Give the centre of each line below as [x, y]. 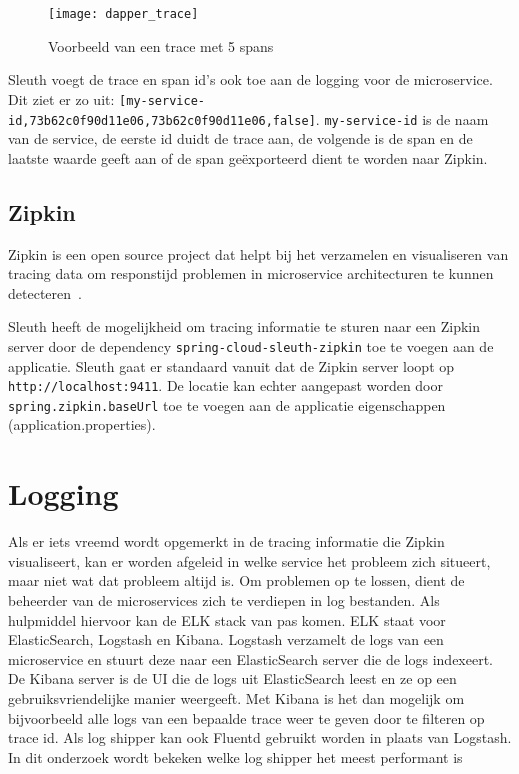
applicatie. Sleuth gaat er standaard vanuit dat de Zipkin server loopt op [231, 365]
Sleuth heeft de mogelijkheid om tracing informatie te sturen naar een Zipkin [244, 326]
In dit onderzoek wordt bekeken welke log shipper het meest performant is [235, 756]
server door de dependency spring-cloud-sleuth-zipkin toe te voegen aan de [251, 345]
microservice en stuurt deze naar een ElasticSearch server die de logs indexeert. [250, 658]
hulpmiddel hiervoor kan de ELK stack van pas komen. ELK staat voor [227, 619]
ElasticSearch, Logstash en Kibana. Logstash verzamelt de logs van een [226, 639]
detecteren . [45, 292]
